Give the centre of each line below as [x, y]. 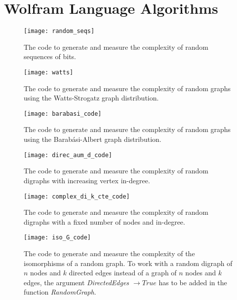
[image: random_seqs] [59, 31]
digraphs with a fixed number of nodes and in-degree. [104, 221]
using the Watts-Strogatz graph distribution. [91, 98]
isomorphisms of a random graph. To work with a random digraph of [128, 263]
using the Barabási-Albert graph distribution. [93, 139]
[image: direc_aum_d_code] [68, 155]
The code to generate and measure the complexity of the [109, 253]
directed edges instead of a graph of [123, 273]
